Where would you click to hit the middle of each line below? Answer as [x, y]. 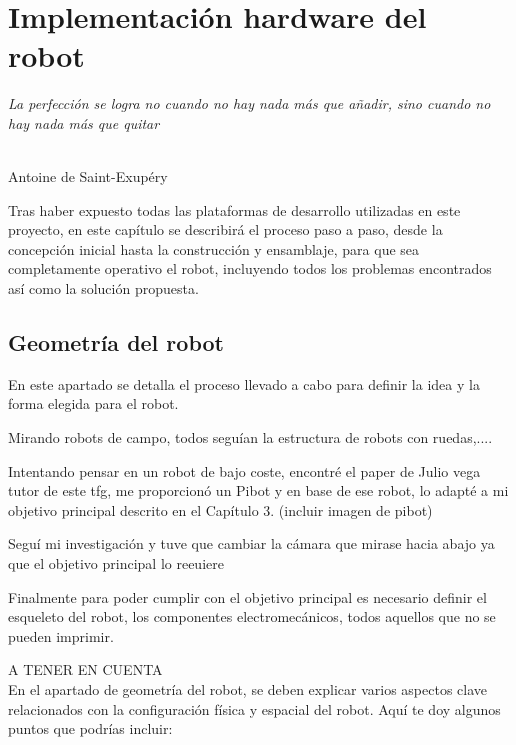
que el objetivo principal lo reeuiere [116, 563]
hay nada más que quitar [84, 122]
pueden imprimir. [61, 635]
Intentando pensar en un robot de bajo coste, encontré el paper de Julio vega [244, 470]
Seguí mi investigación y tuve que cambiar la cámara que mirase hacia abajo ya [251, 543]
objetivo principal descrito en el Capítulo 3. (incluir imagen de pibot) [220, 509]
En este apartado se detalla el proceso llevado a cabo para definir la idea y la [244, 383]
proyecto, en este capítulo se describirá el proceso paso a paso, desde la [225, 229]
